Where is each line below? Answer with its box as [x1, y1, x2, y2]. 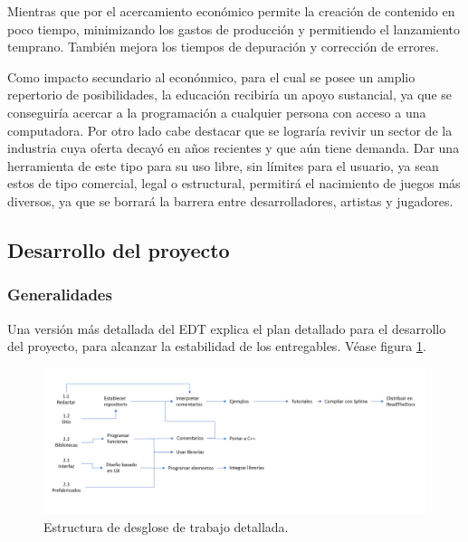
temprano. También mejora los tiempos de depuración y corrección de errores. [7, 37, 439, 56]
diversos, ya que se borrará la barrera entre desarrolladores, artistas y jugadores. [7, 191, 454, 210]
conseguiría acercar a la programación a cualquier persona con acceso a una [7, 102, 426, 121]
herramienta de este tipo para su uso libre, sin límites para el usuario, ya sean [7, 156, 439, 175]
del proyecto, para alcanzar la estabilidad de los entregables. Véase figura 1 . [7, 337, 426, 356]
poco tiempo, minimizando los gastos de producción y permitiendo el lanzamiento [7, 19, 461, 38]
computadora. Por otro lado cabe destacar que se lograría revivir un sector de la [7, 120, 453, 139]
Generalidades [7, 283, 112, 306]
